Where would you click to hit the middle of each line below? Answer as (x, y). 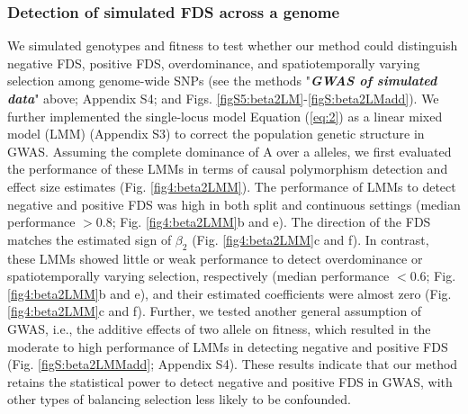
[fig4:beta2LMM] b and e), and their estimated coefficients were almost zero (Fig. (229, 293)
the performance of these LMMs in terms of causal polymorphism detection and (228, 169)
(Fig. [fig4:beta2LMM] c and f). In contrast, (310, 239)
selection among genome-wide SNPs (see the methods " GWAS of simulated (222, 81)
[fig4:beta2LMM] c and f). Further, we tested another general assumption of (215, 311)
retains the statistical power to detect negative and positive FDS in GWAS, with (230, 381)
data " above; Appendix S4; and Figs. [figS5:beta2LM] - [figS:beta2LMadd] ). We (223, 98)
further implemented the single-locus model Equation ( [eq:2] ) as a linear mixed (225, 116)
